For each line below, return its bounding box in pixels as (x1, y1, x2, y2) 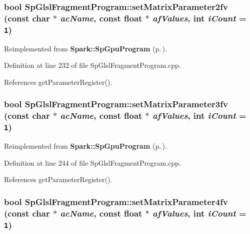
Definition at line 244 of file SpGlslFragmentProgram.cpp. (4, 157, 181, 168)
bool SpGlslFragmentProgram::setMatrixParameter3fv (4, 98, 228, 110)
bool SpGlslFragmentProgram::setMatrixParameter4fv (4, 195, 228, 208)
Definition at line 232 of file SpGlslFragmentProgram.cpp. (4, 60, 181, 70)
